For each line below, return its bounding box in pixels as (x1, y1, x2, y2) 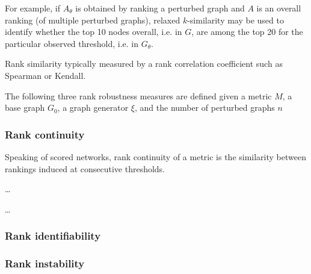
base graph (5, 101, 45, 114)
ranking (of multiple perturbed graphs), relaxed (5, 13, 180, 26)
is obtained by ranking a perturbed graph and (75, 2, 245, 14)
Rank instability (5, 256, 85, 271)
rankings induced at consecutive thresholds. (5, 162, 165, 175)
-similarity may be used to (187, 13, 284, 26)
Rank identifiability (5, 228, 101, 243)
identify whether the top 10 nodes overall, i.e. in (5, 25, 182, 38)
